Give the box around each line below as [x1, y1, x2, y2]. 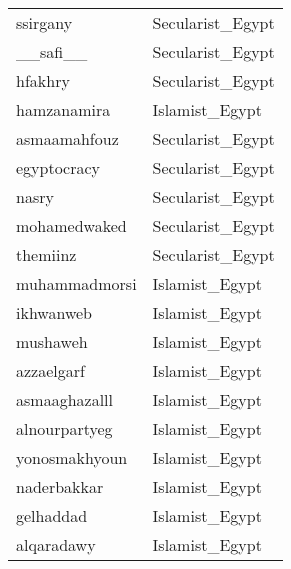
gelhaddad [16, 504, 88, 527]
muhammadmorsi [16, 272, 137, 295]
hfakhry [16, 69, 70, 92]
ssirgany [16, 11, 73, 34]
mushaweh [16, 330, 88, 353]
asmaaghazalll [16, 388, 113, 411]
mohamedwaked [16, 214, 127, 237]
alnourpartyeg [16, 417, 113, 440]
